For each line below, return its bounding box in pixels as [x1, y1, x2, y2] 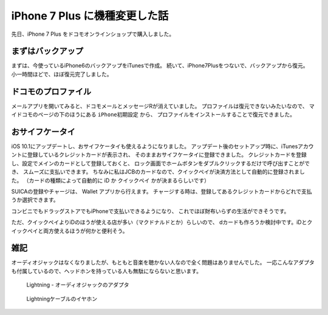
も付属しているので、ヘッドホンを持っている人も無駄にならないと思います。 [11, 267, 202, 274]
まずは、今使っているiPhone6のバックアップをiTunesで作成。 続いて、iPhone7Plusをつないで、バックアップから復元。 [11, 62, 309, 69]
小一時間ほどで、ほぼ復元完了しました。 [11, 70, 112, 78]
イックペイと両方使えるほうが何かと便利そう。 [11, 227, 128, 234]
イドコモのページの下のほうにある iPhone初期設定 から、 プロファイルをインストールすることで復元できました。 [11, 111, 296, 118]
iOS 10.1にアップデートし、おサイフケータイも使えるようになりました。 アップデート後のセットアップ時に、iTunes [11, 143, 298, 150]
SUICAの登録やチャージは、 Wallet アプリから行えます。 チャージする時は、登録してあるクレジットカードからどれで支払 [11, 188, 312, 195]
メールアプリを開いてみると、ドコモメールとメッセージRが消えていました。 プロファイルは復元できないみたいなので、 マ [11, 102, 315, 109]
